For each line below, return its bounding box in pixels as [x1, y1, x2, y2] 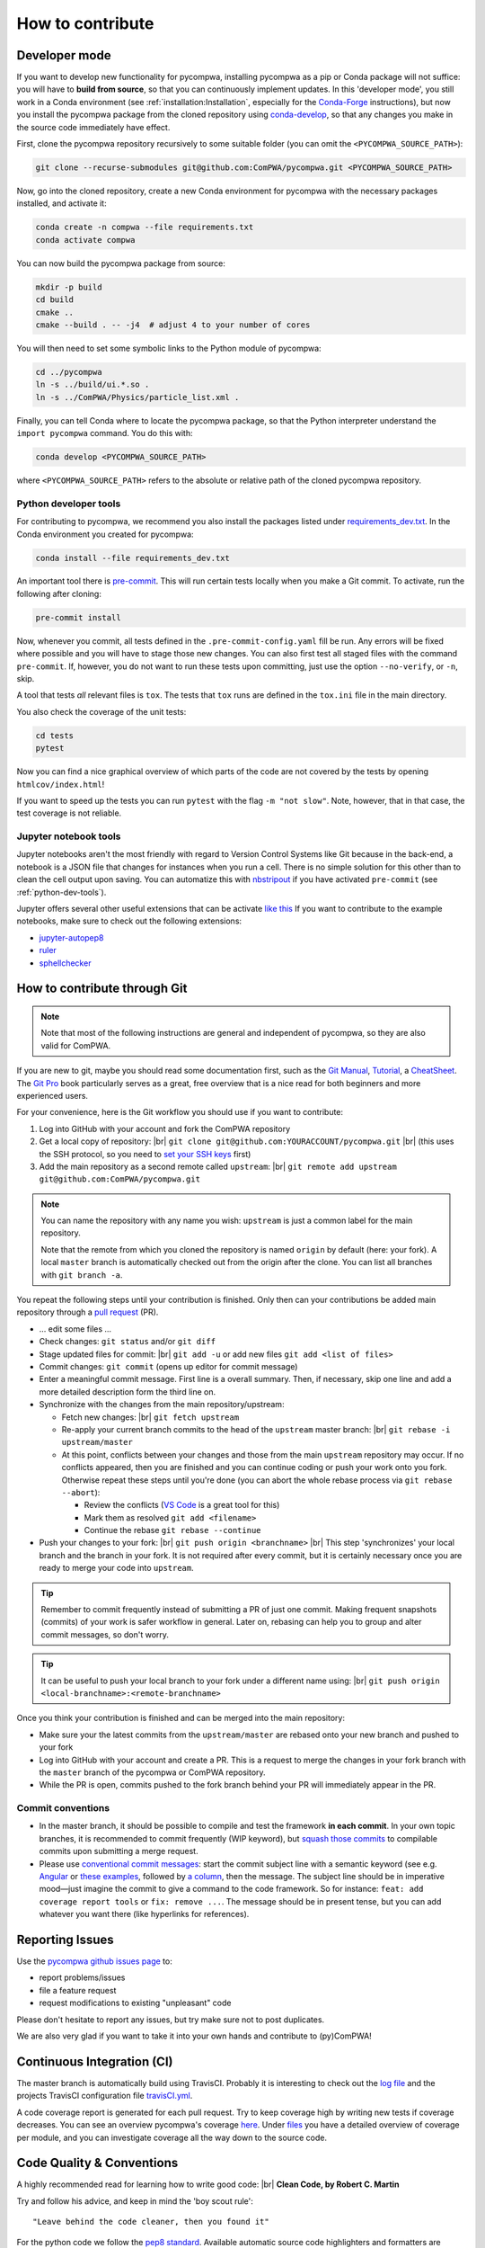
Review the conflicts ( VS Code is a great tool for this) [84, 1500, 280, 1511]
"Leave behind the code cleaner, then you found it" [32, 2217, 269, 2227]
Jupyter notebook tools [16, 830, 121, 843]
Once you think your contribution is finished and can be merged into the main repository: [16, 1713, 346, 1724]
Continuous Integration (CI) [16, 2054, 173, 2069]
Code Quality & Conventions [16, 2155, 179, 2171]
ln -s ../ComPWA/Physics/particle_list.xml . [35, 392, 240, 402]
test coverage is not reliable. [16, 807, 122, 818]
